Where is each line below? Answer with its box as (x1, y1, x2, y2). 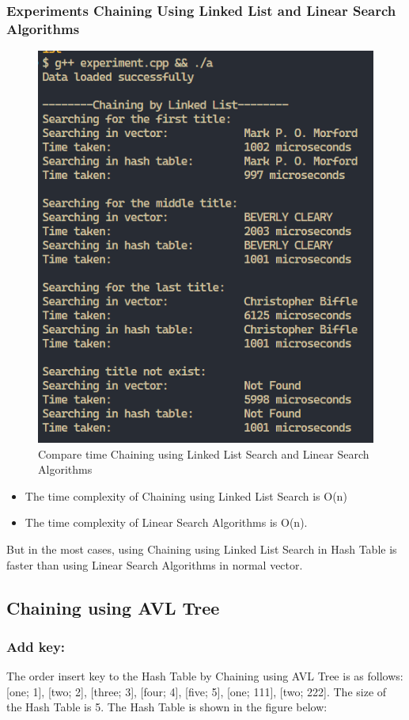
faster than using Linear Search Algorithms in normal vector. (6, 556, 303, 573)
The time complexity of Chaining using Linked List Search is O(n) (25, 487, 347, 504)
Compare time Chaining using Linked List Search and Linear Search (38, 445, 369, 462)
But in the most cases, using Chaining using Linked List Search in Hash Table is (6, 540, 397, 557)
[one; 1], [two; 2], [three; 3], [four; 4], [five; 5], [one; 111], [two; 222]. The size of (6, 683, 387, 699)
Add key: (6, 636, 66, 656)
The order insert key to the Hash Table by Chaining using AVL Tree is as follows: (6, 668, 403, 684)
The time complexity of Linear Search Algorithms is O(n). (25, 514, 308, 531)
